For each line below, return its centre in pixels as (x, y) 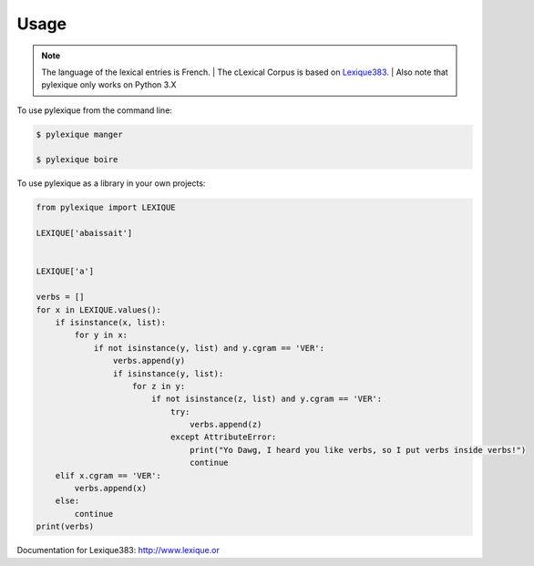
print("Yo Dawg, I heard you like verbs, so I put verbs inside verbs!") (358, 450)
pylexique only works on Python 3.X (109, 85)
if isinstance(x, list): (111, 322)
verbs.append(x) (111, 489)
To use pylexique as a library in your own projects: (111, 183)
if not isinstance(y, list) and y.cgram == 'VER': (209, 348)
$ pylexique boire (77, 160)
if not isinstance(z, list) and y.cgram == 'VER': (267, 399)
